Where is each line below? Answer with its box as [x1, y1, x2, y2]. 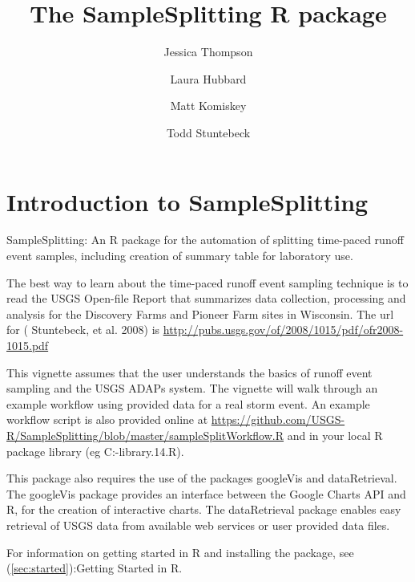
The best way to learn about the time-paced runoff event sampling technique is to [6, 274, 409, 291]
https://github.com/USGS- [211, 411, 345, 428]
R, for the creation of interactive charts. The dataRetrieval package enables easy [6, 501, 401, 518]
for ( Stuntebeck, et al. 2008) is [6, 321, 160, 338]
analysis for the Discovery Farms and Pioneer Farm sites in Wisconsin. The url [6, 305, 394, 322]
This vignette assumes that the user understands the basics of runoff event [6, 364, 373, 381]
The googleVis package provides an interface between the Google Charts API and [6, 485, 406, 502]
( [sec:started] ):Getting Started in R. [6, 560, 183, 576]
